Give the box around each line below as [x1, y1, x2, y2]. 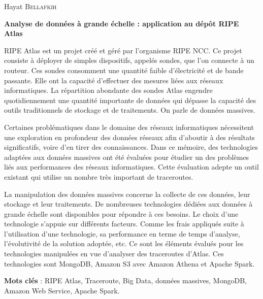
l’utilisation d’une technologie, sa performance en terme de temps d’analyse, [4, 228, 240, 239]
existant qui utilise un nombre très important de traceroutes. [4, 171, 193, 182]
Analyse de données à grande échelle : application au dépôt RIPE [4, 18, 239, 28]
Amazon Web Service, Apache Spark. [4, 285, 120, 295]
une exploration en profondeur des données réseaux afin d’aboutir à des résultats [4, 131, 255, 142]
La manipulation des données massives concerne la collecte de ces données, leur [4, 188, 250, 199]
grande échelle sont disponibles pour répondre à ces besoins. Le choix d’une [4, 208, 239, 219]
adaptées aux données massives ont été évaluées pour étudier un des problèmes [4, 151, 249, 162]
